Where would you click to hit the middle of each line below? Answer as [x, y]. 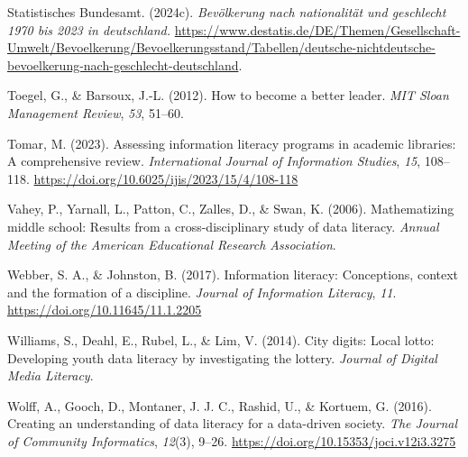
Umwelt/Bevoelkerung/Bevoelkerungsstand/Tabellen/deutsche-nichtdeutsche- [221, 47]
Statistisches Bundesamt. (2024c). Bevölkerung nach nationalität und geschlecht [227, 12]
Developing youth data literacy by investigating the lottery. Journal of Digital [222, 357]
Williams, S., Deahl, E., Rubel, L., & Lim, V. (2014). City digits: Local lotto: [221, 339]
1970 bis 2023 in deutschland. [89, 29]
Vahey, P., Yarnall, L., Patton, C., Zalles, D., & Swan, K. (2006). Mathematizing [231, 209]
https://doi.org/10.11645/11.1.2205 [105, 310]
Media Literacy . [50, 375]
